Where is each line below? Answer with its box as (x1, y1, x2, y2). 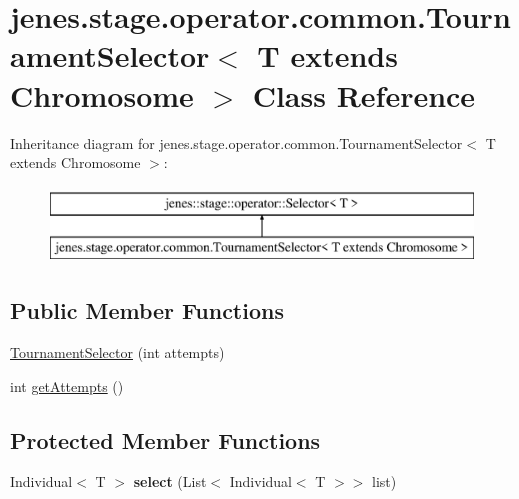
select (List (133, 471, 207, 492)
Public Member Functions (10, 295, 284, 326)
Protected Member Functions (10, 424, 321, 455)
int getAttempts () (10, 375, 124, 396)
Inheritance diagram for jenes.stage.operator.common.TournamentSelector (10, 132, 463, 153)
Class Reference (252, 74, 476, 115)
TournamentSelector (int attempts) (10, 342, 225, 363)
